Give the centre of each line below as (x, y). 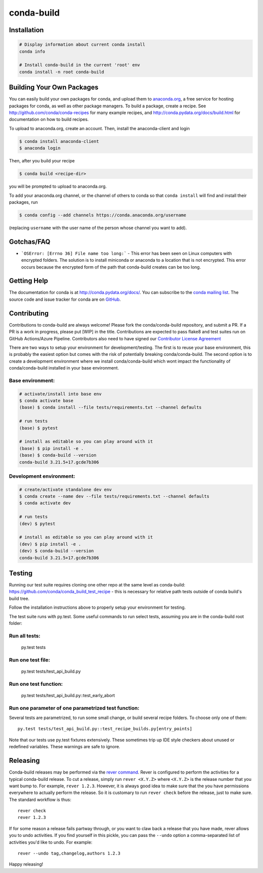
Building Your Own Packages (54, 87)
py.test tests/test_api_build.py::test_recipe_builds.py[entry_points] (105, 729)
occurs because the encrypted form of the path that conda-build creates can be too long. (111, 267)
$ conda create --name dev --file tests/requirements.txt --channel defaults (114, 496)
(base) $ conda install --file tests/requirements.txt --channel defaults (111, 407)
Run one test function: (36, 684)
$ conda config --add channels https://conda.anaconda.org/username (103, 215)
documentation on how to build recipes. (49, 119)
